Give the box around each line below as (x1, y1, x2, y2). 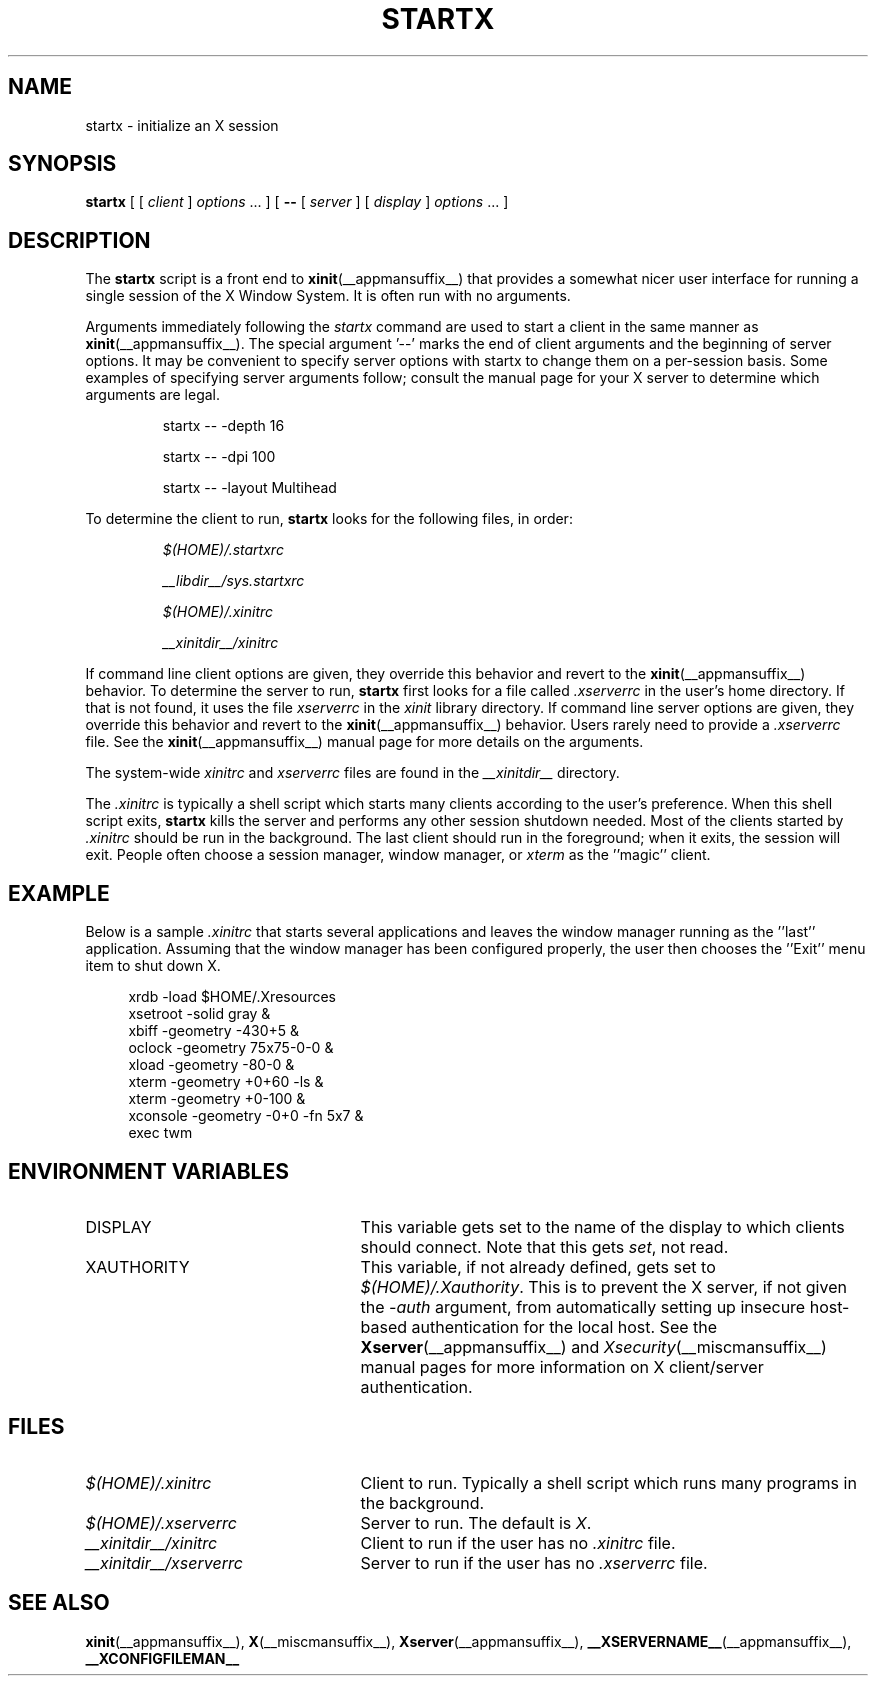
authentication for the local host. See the (411, 1316, 718, 1337)
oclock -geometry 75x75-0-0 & (128, 1039, 334, 1057)
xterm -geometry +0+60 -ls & (128, 1073, 324, 1091)
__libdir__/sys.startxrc (162, 572, 305, 590)
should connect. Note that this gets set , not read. (360, 1236, 729, 1257)
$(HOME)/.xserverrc (85, 1512, 237, 1533)
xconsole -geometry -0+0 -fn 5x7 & (128, 1107, 364, 1125)
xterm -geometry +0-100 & (128, 1090, 306, 1108)
